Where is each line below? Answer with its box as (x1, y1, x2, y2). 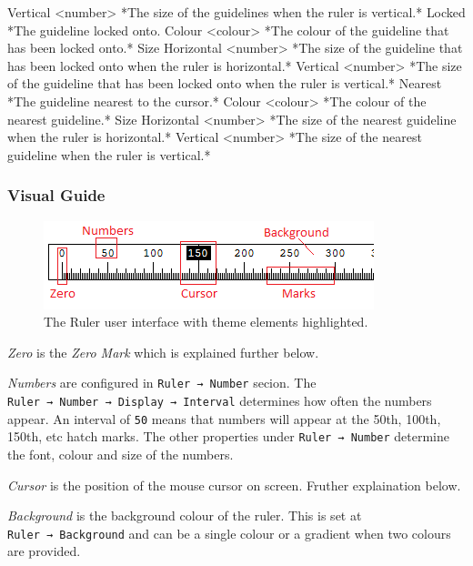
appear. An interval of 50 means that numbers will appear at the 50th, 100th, (7, 409, 441, 428)
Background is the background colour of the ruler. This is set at (7, 506, 362, 525)
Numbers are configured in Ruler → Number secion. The (7, 373, 317, 392)
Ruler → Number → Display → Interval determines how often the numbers (7, 391, 432, 409)
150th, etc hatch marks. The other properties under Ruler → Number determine (7, 427, 450, 446)
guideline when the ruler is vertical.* (7, 145, 211, 164)
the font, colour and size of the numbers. (7, 444, 234, 463)
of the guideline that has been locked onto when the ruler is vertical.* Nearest (7, 74, 442, 93)
